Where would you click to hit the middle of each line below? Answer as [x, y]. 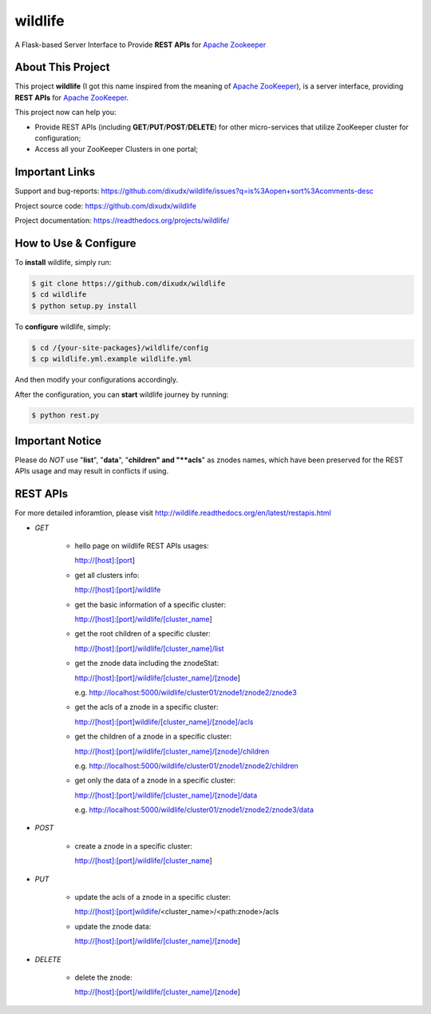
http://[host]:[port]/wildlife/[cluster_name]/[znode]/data [166, 795]
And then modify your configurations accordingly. [97, 380]
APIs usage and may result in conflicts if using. [92, 471]
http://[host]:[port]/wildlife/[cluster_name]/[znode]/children [172, 751]
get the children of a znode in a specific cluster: [153, 737]
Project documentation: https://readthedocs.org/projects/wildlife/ [122, 220]
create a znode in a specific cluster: [133, 846]
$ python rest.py [65, 416]
